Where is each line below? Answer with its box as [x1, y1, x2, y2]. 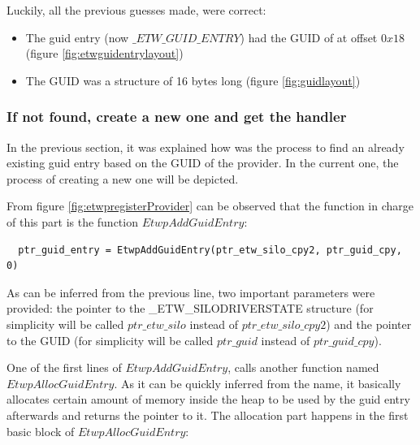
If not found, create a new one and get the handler [6, 106, 347, 127]
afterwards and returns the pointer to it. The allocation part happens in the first [6, 406, 409, 423]
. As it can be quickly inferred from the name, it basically [114, 374, 401, 391]
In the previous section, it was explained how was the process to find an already [6, 138, 405, 155]
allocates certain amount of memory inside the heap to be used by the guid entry [6, 391, 410, 408]
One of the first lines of [6, 359, 122, 376]
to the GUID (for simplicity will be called [6, 331, 214, 348]
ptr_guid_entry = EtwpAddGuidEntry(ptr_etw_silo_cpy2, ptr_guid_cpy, [18, 244, 402, 256]
